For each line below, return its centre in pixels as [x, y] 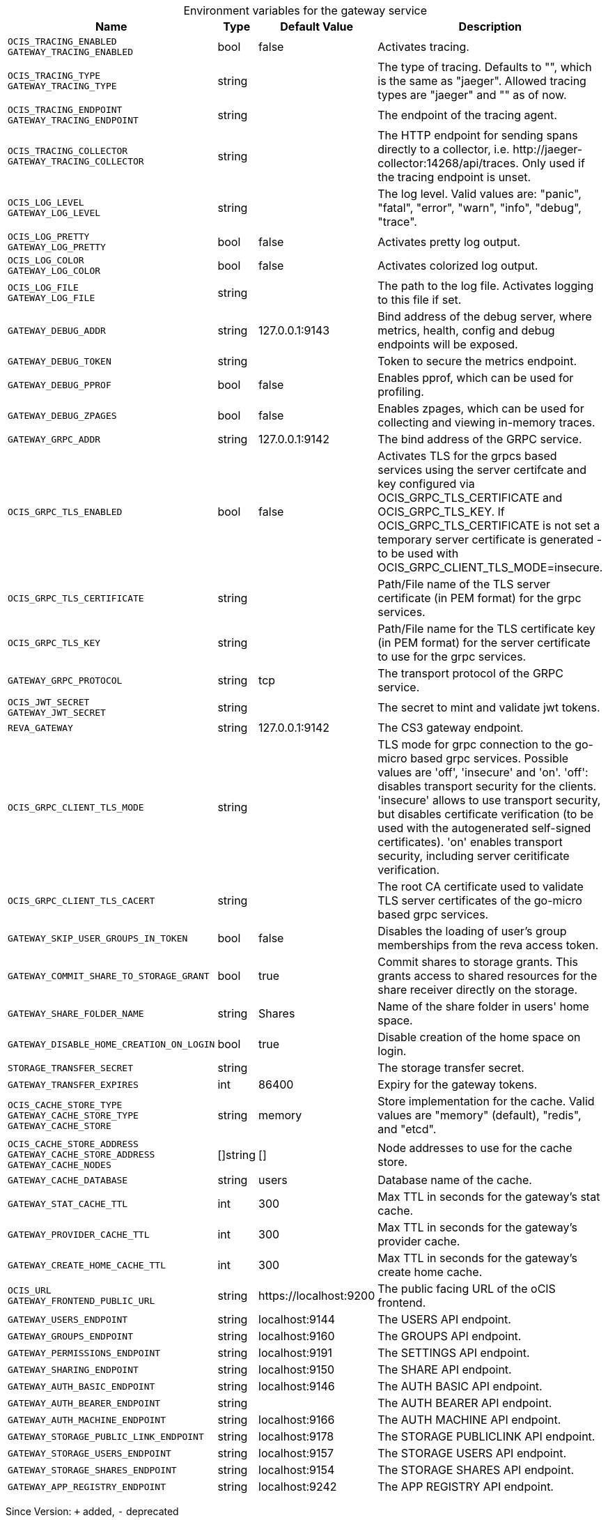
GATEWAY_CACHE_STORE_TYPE [73, 1115]
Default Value [317, 26]
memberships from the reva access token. [488, 945]
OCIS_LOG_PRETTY [49, 237]
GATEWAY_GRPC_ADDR [54, 439]
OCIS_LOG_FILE [43, 287]
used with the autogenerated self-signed [484, 828]
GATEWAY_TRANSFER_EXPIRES [73, 1084]
